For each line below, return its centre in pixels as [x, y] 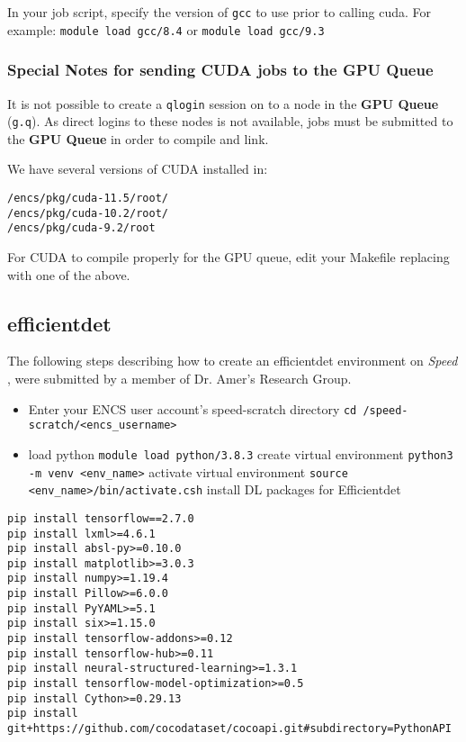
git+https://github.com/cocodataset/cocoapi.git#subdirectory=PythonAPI [229, 729]
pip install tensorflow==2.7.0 [101, 518]
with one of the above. [69, 274]
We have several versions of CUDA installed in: [138, 169]
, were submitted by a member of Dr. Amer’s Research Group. [179, 378]
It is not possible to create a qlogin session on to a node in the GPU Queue [223, 103]
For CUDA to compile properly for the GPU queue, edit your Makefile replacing [229, 257]
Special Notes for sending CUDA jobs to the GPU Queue [220, 70]
